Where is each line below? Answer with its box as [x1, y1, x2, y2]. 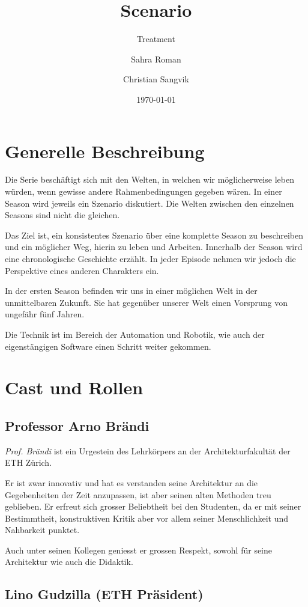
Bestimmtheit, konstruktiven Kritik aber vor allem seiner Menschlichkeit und [5, 511, 289, 524]
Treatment [137, 32, 175, 45]
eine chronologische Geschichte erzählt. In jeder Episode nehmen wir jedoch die [5, 252, 296, 264]
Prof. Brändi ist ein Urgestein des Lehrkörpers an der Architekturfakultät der [5, 444, 291, 457]
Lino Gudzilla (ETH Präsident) [5, 585, 204, 603]
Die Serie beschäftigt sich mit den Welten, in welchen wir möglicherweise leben [5, 173, 294, 186]
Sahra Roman [131, 52, 181, 65]
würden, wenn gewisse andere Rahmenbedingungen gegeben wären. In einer [5, 185, 282, 198]
